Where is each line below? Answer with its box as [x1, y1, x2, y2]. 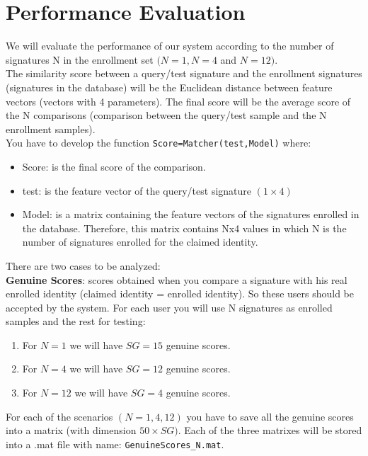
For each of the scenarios [6, 409, 113, 423]
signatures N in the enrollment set [6, 52, 154, 67]
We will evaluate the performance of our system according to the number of [6, 38, 334, 53]
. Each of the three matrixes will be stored [178, 423, 362, 438]
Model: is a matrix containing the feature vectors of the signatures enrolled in [22, 207, 360, 222]
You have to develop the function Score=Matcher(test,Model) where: [6, 135, 311, 150]
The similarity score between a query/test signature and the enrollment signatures [6, 66, 362, 81]
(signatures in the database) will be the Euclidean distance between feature [6, 79, 333, 94]
